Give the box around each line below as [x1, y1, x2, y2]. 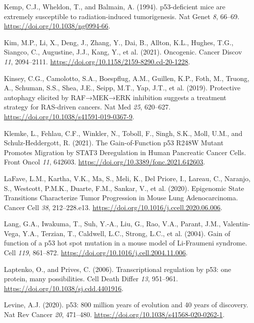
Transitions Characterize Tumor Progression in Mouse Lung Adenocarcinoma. [4, 192, 238, 203]
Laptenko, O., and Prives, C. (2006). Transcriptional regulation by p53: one [4, 264, 231, 274]
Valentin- [223, 218, 251, 229]
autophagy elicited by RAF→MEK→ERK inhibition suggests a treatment [4, 92, 227, 102]
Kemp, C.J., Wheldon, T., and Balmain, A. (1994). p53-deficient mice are [4, 1, 226, 11]
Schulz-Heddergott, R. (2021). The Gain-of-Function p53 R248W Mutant [4, 137, 224, 148]
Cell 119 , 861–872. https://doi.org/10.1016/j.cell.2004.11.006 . [4, 247, 188, 258]
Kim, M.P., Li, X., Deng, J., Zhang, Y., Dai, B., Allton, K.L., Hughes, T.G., [4, 37, 233, 47]
